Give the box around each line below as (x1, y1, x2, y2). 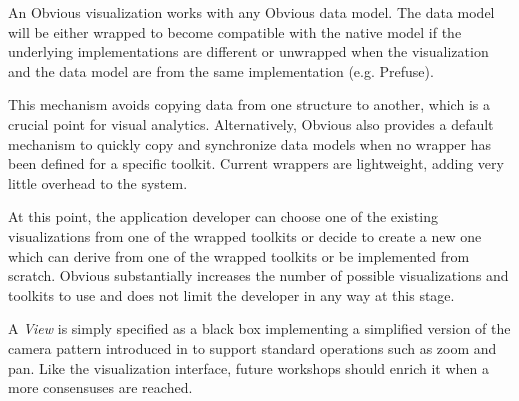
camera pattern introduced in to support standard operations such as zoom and (8, 337, 497, 358)
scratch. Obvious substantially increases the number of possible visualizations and (8, 265, 509, 286)
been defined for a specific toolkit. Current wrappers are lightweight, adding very (8, 153, 504, 174)
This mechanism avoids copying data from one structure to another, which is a (8, 94, 490, 115)
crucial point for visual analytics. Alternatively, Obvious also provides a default (8, 113, 494, 134)
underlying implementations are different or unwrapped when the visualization (8, 41, 489, 62)
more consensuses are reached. (8, 377, 193, 398)
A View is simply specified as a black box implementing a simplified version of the (8, 318, 511, 339)
